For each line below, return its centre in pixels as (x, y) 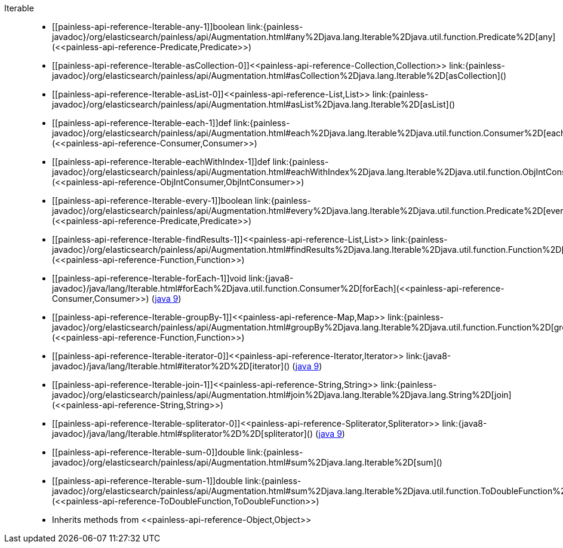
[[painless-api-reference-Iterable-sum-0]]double (148, 452)
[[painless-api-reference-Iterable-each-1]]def (142, 123)
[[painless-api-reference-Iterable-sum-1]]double (147, 481)
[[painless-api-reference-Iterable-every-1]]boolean (152, 200)
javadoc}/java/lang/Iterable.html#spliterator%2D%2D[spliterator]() (183, 434)
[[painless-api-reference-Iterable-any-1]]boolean (148, 27)
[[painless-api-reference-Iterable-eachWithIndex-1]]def (161, 162)
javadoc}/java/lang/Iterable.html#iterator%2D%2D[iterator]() (171, 366)
